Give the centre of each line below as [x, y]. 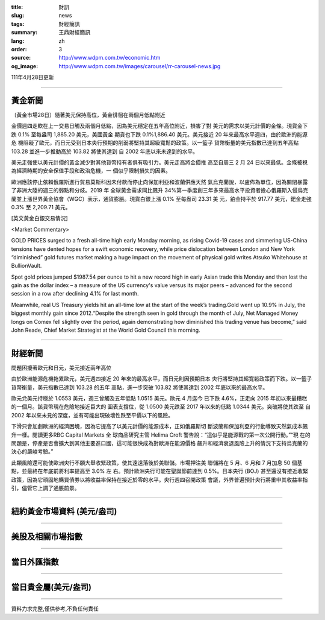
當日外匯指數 [35, 562]
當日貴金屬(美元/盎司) [51, 587]
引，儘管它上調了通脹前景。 [45, 488]
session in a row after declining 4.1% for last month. [75, 294]
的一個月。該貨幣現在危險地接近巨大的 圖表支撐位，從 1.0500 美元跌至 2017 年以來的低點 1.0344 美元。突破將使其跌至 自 [161, 406]
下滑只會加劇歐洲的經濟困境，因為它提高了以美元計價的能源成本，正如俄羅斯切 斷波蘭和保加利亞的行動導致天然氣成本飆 [159, 426]
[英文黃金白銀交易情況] [40, 218]
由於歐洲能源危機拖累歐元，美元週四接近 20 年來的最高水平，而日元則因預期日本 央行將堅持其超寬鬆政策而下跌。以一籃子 [162, 379]
